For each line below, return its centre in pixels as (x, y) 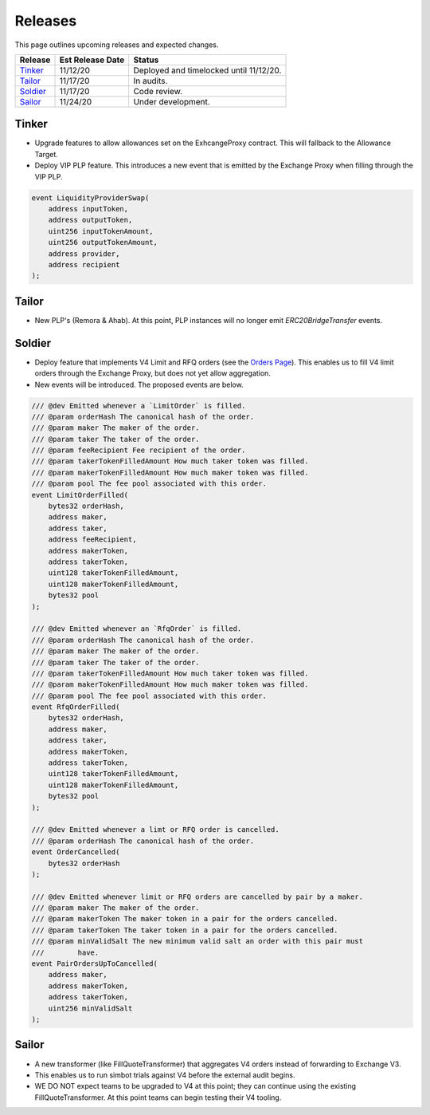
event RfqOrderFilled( (76, 707)
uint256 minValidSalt (90, 1008)
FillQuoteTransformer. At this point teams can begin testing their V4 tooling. (158, 1097)
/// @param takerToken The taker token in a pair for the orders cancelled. (185, 930)
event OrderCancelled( (76, 852)
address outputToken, (90, 220)
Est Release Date (92, 60)
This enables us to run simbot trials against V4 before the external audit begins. (165, 1075)
